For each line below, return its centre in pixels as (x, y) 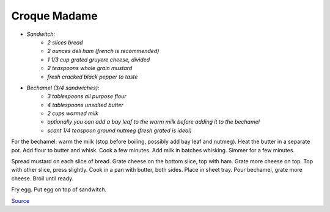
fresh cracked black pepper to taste (93, 77)
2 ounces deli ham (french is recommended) (103, 51)
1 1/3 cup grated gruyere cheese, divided (99, 59)
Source (20, 200)
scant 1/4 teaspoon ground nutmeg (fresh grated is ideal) (119, 130)
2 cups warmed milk (73, 113)
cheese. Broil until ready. (42, 178)
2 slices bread (65, 42)
